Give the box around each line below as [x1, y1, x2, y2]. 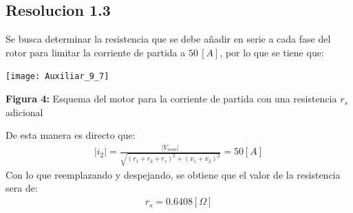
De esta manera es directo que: [6, 128, 136, 142]
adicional [6, 104, 43, 119]
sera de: [6, 181, 38, 195]
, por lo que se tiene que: [220, 45, 324, 59]
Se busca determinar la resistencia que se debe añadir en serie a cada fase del [6, 32, 331, 46]
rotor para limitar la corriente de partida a [6, 45, 186, 59]
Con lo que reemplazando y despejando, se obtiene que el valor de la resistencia [6, 167, 341, 181]
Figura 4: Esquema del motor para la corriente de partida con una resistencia [6, 91, 337, 106]
